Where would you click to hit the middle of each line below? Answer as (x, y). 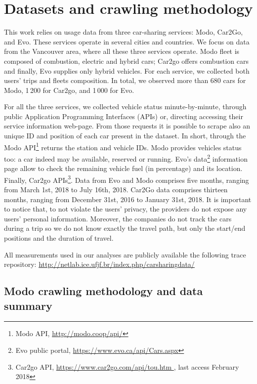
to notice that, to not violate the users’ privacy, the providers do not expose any (126, 209)
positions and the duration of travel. (59, 237)
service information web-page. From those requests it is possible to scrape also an (127, 126)
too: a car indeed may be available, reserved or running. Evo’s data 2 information (126, 158)
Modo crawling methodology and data (104, 291)
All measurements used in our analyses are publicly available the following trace (125, 254)
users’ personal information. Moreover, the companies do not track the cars (118, 218)
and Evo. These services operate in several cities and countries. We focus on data (127, 41)
